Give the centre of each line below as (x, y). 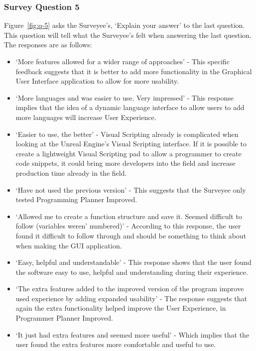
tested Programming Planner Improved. (76, 199)
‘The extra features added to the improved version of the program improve (130, 289)
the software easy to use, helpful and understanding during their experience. (132, 272)
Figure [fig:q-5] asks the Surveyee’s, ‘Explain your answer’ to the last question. (125, 25)
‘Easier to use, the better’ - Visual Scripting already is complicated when (127, 134)
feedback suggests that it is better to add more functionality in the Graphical (134, 71)
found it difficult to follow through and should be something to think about (131, 235)
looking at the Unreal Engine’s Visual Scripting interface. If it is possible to (131, 144)
